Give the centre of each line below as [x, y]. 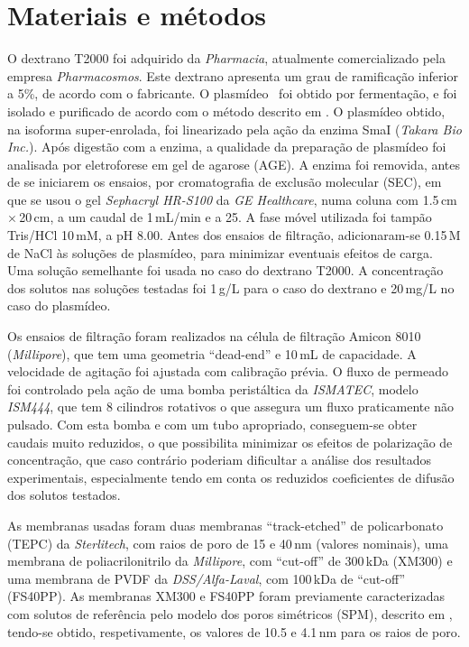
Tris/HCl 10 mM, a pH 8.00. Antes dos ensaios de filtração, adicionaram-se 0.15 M [234, 235]
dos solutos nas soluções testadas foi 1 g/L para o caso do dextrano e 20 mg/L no [231, 287]
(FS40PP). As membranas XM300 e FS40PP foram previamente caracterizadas [226, 596]
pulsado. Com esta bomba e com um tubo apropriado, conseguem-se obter [212, 424]
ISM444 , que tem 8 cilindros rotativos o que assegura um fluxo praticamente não [230, 407]
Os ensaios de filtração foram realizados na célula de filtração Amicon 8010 [214, 336]
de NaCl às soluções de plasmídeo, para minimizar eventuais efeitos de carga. [220, 252]
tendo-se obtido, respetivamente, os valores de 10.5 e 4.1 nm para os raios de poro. [234, 631]
